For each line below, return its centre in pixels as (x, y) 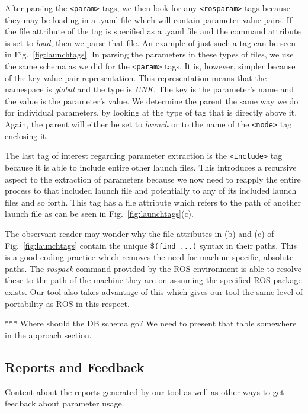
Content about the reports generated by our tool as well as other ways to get (145, 391)
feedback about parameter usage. (65, 403)
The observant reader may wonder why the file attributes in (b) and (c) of (139, 233)
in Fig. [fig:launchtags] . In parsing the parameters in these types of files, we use (149, 54)
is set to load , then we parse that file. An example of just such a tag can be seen (150, 42)
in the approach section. (48, 334)
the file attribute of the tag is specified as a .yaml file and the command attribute (153, 31)
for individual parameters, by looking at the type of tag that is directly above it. (151, 112)
